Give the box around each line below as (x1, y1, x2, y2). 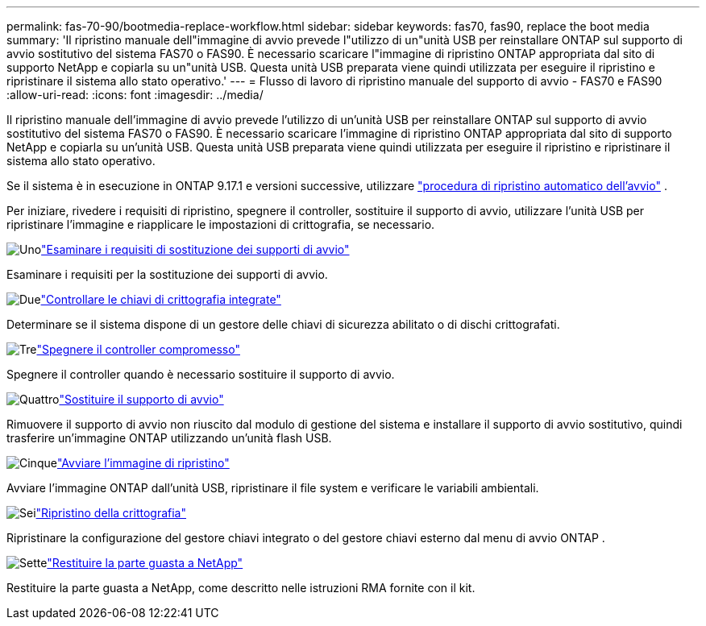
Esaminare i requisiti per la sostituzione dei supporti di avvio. (6, 267, 328, 281)
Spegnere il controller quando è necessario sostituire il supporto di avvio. (6, 367, 395, 381)
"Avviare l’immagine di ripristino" (56, 456, 230, 470)
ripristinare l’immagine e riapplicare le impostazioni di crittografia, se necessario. (6, 218, 435, 231)
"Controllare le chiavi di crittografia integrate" (40, 292, 281, 306)
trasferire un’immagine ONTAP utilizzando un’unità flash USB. (6, 431, 332, 445)
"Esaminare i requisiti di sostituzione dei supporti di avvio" (41, 243, 350, 256)
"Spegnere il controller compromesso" (36, 342, 240, 356)
